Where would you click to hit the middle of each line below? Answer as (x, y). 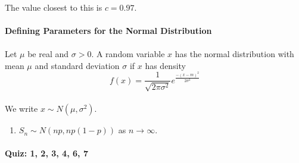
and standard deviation (77, 65)
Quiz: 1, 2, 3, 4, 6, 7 (46, 153)
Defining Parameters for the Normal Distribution (108, 30)
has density (165, 65)
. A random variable (128, 53)
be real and (48, 53)
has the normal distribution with (234, 53)
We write (21, 109)
